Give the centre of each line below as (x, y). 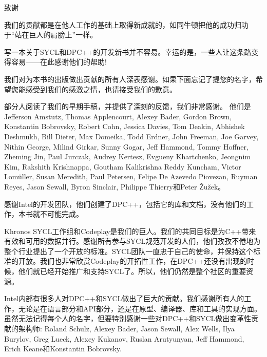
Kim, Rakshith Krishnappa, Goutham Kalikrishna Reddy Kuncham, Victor (123, 166)
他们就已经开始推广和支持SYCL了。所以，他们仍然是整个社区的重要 (132, 271)
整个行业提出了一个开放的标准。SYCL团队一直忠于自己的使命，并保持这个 (129, 251)
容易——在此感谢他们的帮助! (59, 62)
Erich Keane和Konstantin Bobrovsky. (63, 349)
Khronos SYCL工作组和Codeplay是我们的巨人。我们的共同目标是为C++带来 (130, 231)
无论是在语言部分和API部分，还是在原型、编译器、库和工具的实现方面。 (140, 308)
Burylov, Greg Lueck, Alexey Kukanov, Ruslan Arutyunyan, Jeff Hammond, (124, 338)
